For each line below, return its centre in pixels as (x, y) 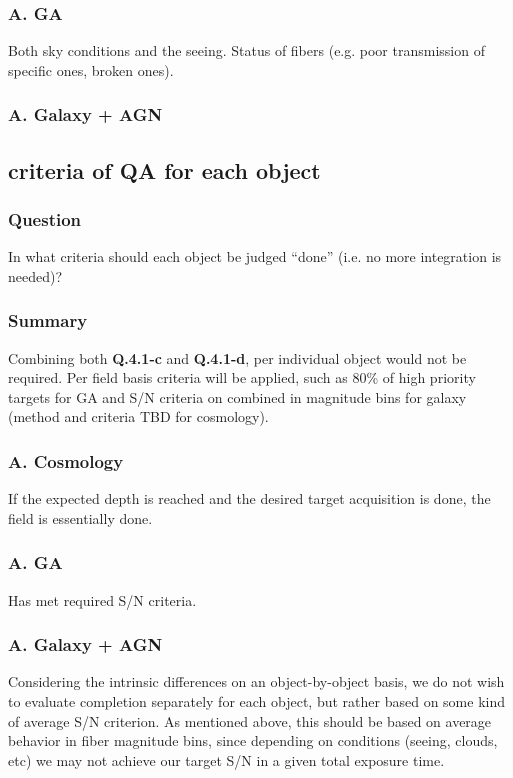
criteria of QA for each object (164, 169)
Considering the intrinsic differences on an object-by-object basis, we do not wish (256, 681)
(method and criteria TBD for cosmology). (138, 416)
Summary (48, 320)
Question (45, 218)
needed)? (35, 275)
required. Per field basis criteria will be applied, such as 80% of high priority (242, 377)
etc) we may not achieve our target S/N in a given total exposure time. (226, 759)
